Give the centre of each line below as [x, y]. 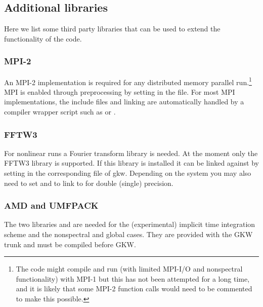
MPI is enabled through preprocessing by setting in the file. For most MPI [120, 91]
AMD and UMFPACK [51, 205]
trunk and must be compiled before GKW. [70, 244]
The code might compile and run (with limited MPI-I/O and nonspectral [129, 269]
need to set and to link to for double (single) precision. [89, 183]
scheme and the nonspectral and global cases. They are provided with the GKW [128, 234]
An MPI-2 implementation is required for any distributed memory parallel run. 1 [128, 81]
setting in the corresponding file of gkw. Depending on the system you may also [128, 173]
